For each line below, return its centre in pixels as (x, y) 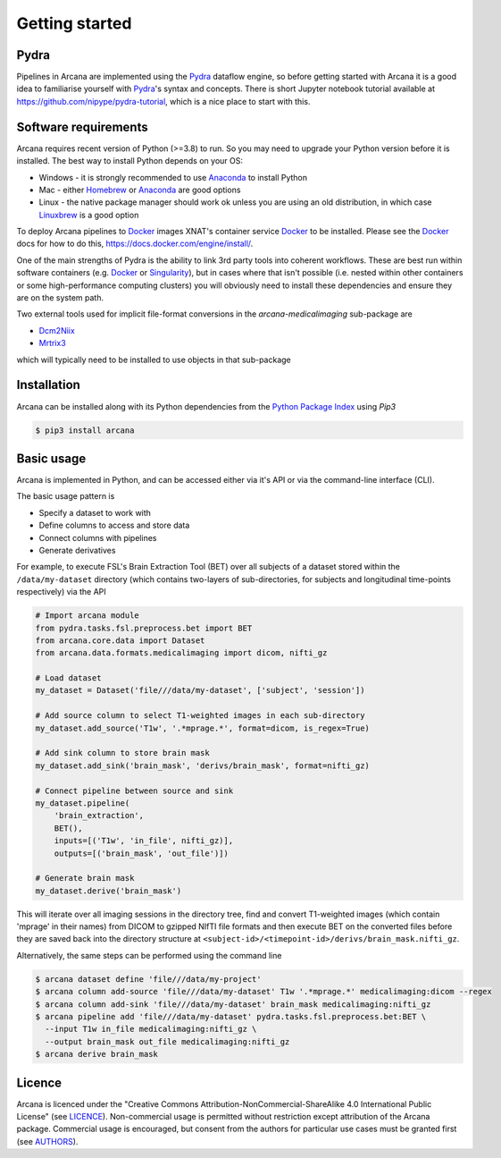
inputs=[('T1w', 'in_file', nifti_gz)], (144, 841)
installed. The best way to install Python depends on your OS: (129, 161)
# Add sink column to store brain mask (122, 753)
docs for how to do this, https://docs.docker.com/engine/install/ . (135, 244)
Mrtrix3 (52, 343)
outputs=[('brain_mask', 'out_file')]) (142, 853)
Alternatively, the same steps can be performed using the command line (149, 955)
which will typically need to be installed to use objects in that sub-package (154, 359)
